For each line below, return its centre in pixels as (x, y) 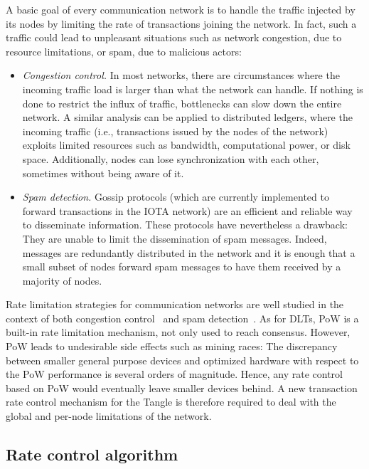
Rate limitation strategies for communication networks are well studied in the (175, 304)
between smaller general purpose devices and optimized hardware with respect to (182, 360)
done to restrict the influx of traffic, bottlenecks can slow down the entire (182, 103)
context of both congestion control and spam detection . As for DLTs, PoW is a (182, 318)
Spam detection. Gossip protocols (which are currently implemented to (176, 197)
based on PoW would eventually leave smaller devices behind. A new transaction (182, 388)
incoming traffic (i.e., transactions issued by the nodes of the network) (175, 131)
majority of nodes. (62, 280)
